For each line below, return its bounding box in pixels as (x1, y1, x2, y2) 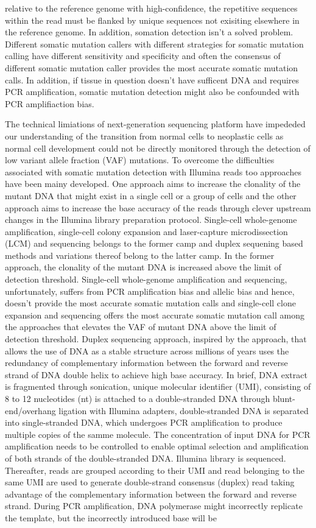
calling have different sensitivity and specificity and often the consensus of (5, 49, 281, 62)
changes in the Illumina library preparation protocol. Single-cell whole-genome (5, 213, 297, 226)
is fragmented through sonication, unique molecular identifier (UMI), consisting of (5, 380, 311, 393)
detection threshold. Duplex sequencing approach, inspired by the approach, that (5, 333, 307, 345)
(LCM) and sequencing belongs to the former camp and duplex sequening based (5, 237, 303, 250)
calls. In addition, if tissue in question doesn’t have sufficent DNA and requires (5, 73, 300, 86)
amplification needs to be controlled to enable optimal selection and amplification (5, 440, 309, 452)
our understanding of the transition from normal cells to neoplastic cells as (5, 129, 284, 142)
